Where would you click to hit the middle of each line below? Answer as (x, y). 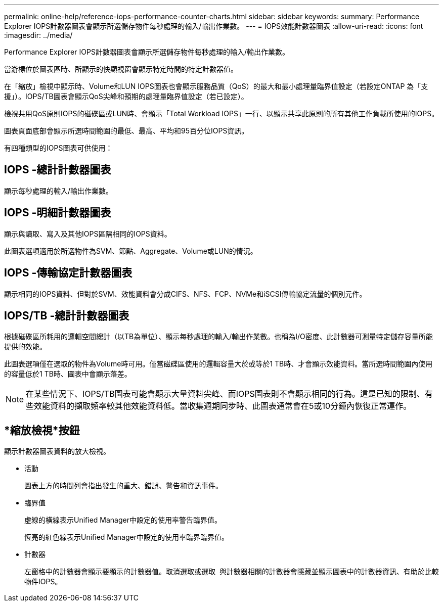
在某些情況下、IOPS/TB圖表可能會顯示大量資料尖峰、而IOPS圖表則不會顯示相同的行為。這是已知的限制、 (225, 394)
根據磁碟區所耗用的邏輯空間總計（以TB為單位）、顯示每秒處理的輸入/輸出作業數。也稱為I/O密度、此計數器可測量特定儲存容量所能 (218, 337)
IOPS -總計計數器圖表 (58, 170)
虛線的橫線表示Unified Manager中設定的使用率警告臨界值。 (123, 520)
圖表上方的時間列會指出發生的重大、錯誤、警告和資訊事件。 (123, 486)
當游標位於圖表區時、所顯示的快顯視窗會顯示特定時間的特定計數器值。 (121, 69)
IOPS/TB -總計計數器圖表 (67, 315)
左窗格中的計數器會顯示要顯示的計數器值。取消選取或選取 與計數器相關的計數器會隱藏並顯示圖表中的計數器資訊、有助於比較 (232, 572)
